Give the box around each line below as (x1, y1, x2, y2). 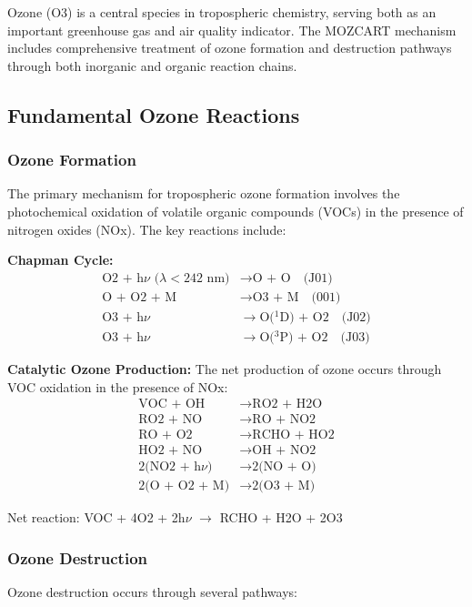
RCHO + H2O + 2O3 (219, 508, 343, 527)
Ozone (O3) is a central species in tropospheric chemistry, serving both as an (7, 3, 437, 21)
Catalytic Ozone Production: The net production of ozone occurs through (7, 359, 442, 379)
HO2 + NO (138, 444, 203, 458)
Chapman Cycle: (7, 250, 114, 269)
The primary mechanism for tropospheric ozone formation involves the (7, 184, 400, 203)
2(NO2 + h (138, 460, 202, 474)
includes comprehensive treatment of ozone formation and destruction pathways (7, 38, 452, 57)
